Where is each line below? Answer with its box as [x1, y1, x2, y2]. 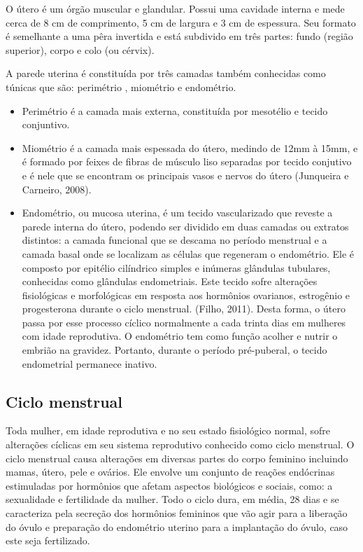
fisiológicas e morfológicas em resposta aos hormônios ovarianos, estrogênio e [22, 287, 350, 302]
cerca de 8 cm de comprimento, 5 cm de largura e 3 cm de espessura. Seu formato [6, 15, 356, 29]
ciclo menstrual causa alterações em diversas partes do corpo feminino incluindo [6, 450, 348, 465]
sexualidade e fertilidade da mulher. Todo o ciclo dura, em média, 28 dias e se [6, 492, 339, 506]
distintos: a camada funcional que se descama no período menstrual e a [22, 233, 327, 247]
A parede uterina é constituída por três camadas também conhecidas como [6, 66, 326, 81]
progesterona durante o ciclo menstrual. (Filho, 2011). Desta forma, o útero [22, 301, 346, 316]
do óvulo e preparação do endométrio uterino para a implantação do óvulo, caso [6, 519, 348, 534]
